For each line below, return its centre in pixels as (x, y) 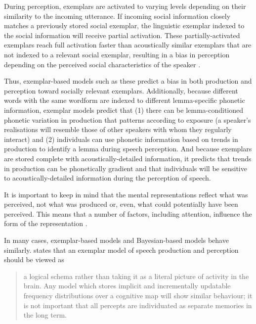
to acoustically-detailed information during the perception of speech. (107, 178)
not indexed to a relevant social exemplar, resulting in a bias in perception (117, 54)
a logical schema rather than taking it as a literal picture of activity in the (136, 276)
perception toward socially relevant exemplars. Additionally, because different (121, 90)
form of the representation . (46, 223)
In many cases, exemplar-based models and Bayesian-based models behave (116, 240)
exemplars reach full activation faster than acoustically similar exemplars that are (128, 45)
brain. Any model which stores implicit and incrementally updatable (127, 286)
